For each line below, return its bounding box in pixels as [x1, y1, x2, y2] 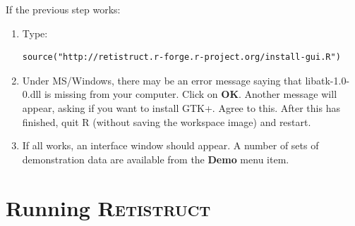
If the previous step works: [6, 2, 121, 16]
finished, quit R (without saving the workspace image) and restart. [22, 114, 311, 129]
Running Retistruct [6, 193, 211, 222]
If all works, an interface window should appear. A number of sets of [22, 138, 319, 153]
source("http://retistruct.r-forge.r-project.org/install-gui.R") [22, 52, 341, 63]
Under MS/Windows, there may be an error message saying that [22, 73, 302, 87]
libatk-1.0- [305, 73, 350, 87]
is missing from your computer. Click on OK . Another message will [44, 87, 337, 101]
